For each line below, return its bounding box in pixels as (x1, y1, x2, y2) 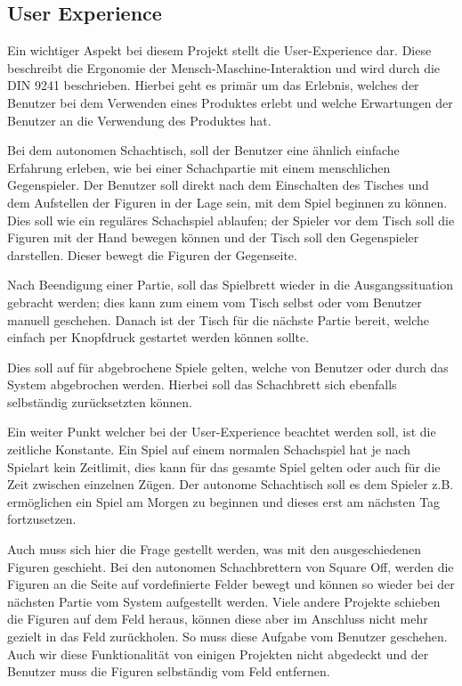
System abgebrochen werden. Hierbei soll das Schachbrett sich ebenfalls (7, 375, 397, 394)
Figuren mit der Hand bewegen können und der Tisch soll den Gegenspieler (7, 228, 419, 247)
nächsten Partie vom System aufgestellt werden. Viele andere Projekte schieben (7, 592, 441, 610)
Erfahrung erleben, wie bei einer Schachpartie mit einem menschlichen (7, 158, 391, 176)
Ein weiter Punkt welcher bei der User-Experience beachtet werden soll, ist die (7, 422, 436, 441)
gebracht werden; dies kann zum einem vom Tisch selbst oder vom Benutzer (7, 292, 422, 311)
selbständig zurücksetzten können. (7, 392, 192, 411)
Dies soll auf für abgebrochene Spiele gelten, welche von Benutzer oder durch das (7, 357, 449, 376)
